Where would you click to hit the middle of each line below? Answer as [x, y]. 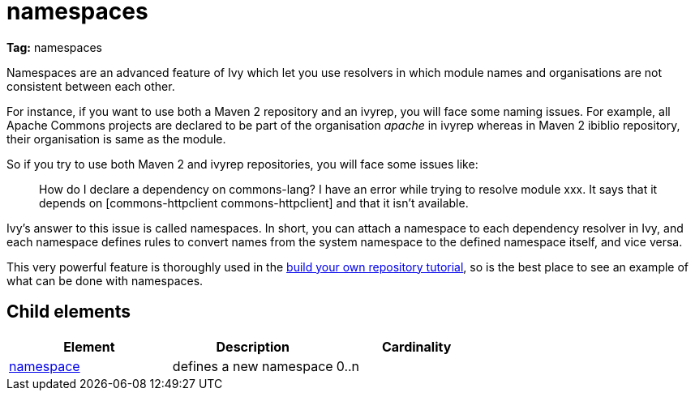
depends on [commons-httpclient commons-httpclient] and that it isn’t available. [254, 203]
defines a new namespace [253, 366]
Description [253, 346]
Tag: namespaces [54, 47]
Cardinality [416, 346]
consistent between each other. [91, 86]
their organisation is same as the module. [116, 139]
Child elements [69, 312]
